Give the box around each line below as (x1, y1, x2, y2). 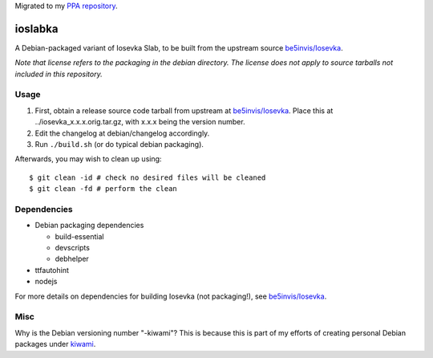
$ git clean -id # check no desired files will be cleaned (29, 173, 266, 182)
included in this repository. (14, 69, 103, 79)
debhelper (55, 254, 90, 264)
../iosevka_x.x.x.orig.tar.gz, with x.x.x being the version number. (34, 117, 245, 127)
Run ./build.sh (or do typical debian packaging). (34, 140, 204, 148)
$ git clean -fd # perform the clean (29, 185, 178, 193)
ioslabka (14, 22, 59, 35)
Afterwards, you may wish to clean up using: (14, 154, 162, 164)
